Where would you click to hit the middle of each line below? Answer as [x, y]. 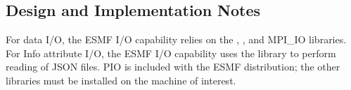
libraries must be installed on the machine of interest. [121, 80]
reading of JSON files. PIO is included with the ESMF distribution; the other [173, 67]
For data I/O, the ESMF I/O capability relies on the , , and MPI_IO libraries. [176, 39]
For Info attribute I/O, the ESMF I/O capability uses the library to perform [171, 53]
